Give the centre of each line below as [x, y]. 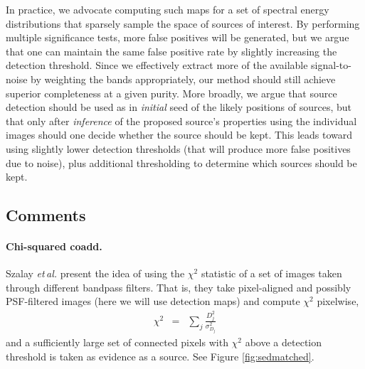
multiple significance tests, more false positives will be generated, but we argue [178, 37]
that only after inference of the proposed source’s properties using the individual [181, 121]
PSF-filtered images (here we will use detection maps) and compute [153, 301]
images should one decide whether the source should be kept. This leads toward [179, 135]
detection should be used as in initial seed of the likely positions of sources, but [179, 107]
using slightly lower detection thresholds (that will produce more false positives [178, 148]
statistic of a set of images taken [271, 273]
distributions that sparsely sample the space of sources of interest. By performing [183, 23]
